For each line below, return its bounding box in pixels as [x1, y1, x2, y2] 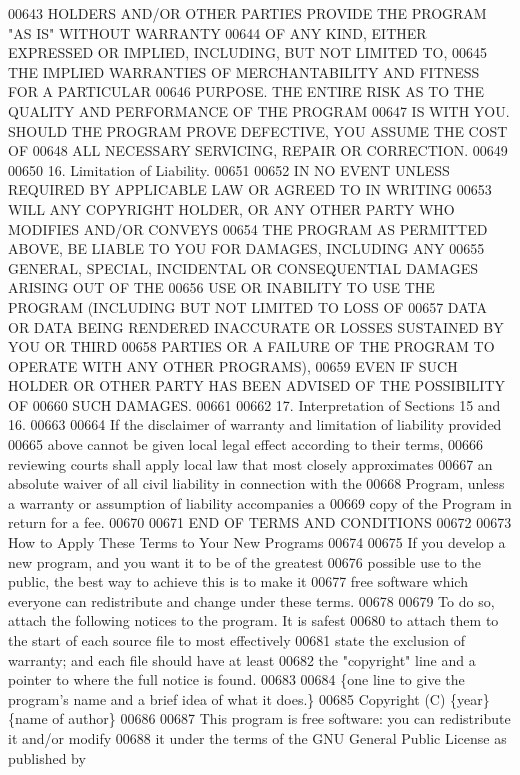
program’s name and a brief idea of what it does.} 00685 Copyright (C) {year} [8, 688, 490, 709]
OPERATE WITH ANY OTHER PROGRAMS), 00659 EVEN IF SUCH [8, 355, 458, 376]
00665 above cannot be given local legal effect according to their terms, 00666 [8, 434, 483, 455]
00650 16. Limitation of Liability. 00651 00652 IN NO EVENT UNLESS [8, 159, 450, 180]
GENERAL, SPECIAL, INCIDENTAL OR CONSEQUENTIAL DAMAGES [8, 257, 479, 278]
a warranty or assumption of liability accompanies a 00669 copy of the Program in [8, 492, 512, 513]
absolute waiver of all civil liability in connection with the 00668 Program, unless [8, 473, 505, 494]
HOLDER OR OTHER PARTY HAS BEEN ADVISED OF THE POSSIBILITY [8, 375, 506, 396]
